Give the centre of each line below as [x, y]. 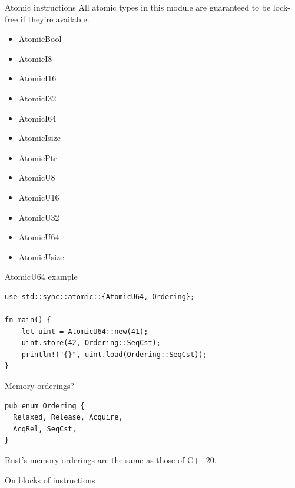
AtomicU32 [39, 217]
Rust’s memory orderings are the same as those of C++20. [111, 460]
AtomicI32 [37, 98]
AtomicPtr [38, 157]
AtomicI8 [35, 58]
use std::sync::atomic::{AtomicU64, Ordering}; [100, 297]
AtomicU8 [37, 177]
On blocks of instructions [50, 479]
